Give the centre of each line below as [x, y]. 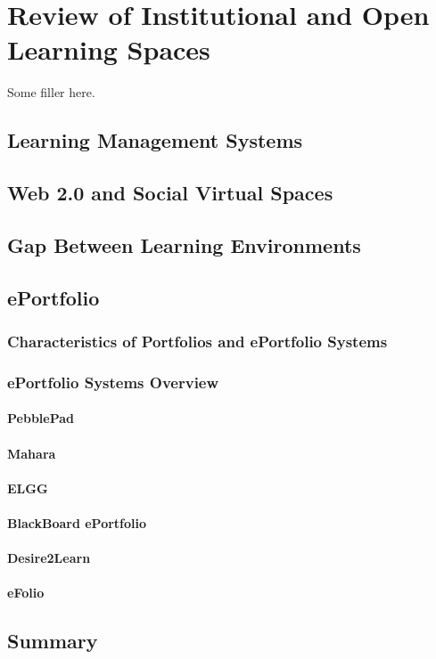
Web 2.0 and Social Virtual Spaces [170, 193]
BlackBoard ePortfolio [77, 522]
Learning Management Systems [155, 140]
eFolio [26, 593]
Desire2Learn [49, 558]
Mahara [32, 453]
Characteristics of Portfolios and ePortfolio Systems [197, 341]
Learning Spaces [109, 49]
